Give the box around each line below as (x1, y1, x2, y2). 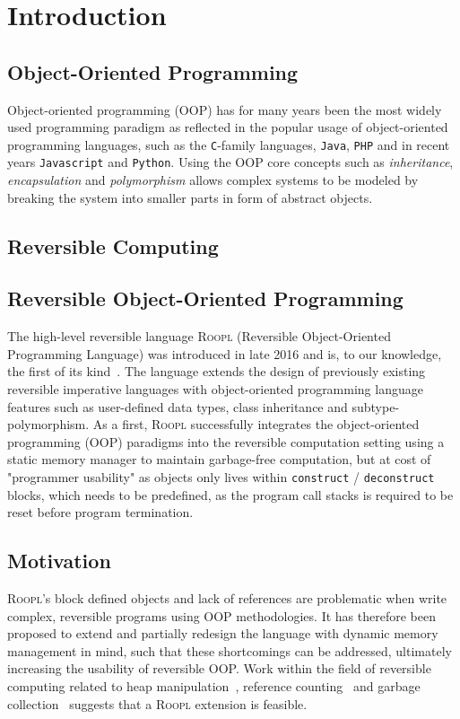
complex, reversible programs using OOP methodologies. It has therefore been (7, 606, 436, 625)
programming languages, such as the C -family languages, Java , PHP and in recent (7, 135, 450, 153)
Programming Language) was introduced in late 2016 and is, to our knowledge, (7, 344, 442, 363)
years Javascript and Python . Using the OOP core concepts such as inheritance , (7, 153, 454, 171)
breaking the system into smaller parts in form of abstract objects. (7, 188, 373, 206)
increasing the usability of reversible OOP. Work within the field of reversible (7, 659, 431, 678)
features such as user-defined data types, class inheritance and (7, 397, 348, 416)
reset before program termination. (7, 503, 194, 522)
